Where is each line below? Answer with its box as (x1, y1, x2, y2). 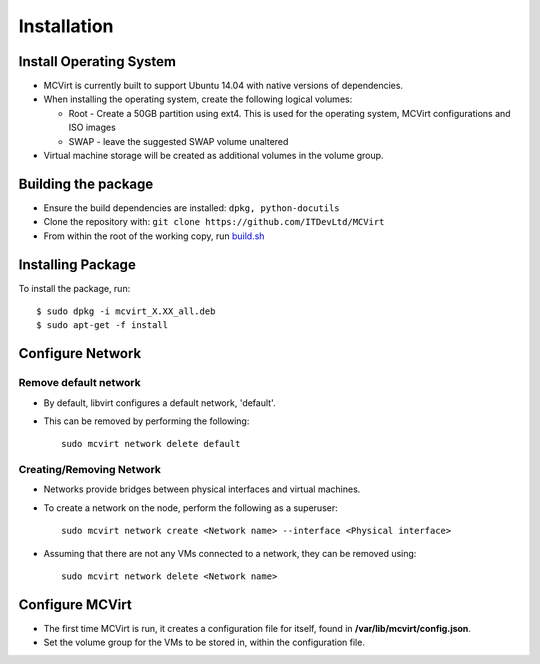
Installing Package (18, 256, 137, 273)
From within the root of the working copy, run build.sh (43, 230, 265, 242)
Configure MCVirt (18, 596, 132, 613)
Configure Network (18, 345, 142, 362)
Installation (18, 15, 114, 37)
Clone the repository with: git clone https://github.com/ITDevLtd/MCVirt (43, 216, 385, 228)
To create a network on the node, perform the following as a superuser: (43, 501, 339, 514)
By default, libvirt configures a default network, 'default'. (43, 396, 276, 409)
